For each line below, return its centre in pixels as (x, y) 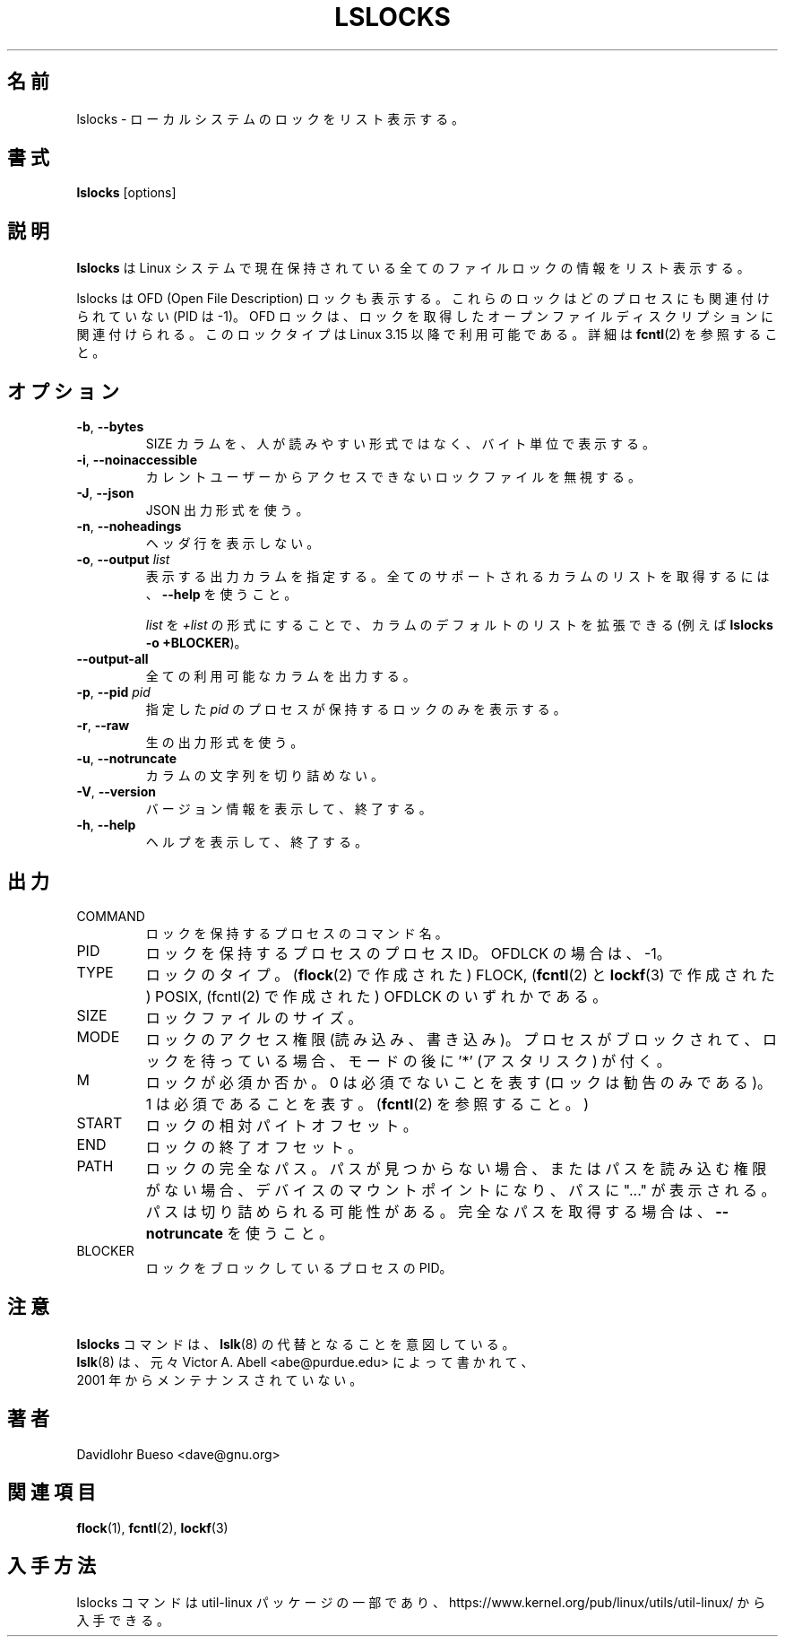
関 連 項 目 (52, 1492)
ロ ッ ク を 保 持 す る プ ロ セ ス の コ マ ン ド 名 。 (297, 933)
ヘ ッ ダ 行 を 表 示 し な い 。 (233, 544)
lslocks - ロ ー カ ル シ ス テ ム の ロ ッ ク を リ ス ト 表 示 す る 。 (271, 118)
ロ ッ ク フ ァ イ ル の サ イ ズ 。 (254, 1018)
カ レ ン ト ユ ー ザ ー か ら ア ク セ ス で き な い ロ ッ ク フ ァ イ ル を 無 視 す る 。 (393, 477)
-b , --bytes (110, 427)
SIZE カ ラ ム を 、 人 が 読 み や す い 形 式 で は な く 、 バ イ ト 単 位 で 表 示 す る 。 (400, 444)
